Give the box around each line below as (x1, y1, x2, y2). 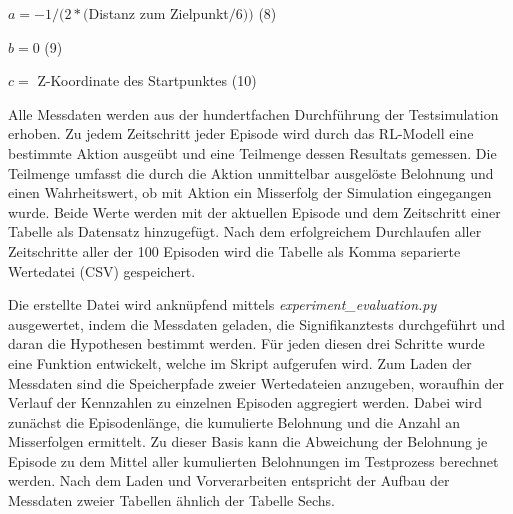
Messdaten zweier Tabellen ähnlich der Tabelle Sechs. (8, 490, 335, 511)
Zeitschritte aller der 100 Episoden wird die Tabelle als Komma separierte (8, 240, 461, 261)
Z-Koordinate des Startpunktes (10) (37, 70, 257, 91)
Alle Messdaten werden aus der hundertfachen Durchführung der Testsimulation (8, 103, 499, 124)
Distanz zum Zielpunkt (88, 3, 229, 23)
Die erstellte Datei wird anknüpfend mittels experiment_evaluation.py (8, 294, 437, 315)
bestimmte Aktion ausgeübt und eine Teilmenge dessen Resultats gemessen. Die (8, 142, 497, 163)
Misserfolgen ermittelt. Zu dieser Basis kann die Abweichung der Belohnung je (8, 431, 488, 452)
